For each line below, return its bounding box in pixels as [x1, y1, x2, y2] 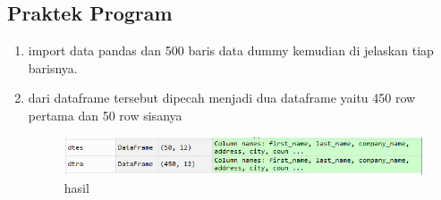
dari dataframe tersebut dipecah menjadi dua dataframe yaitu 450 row [28, 88, 416, 107]
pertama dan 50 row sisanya [28, 105, 182, 124]
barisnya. [28, 58, 78, 77]
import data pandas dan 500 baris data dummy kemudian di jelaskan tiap [28, 41, 434, 60]
